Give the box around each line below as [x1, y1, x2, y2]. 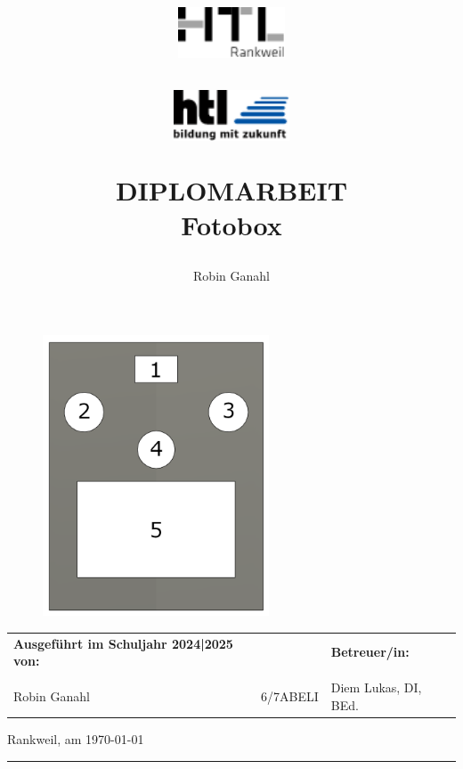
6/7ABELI [261, 687, 319, 706]
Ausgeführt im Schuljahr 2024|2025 [13, 634, 233, 652]
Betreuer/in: [330, 642, 410, 661]
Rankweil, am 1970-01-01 [7, 729, 144, 748]
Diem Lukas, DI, [330, 678, 422, 697]
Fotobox [181, 207, 282, 243]
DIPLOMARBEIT [115, 171, 348, 208]
